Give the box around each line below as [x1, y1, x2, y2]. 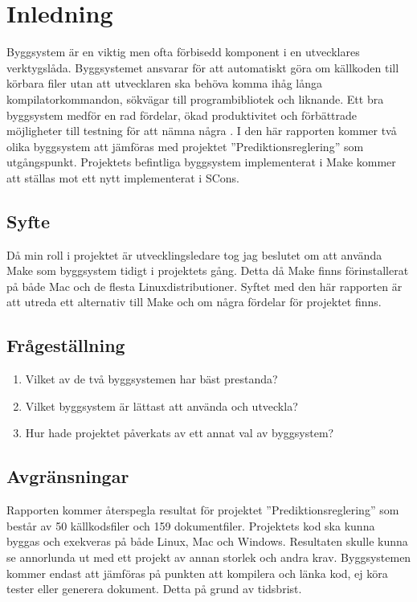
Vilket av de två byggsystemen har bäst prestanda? [25, 371, 278, 387]
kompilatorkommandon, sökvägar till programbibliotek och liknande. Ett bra [6, 90, 384, 107]
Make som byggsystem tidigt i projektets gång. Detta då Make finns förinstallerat [6, 262, 409, 279]
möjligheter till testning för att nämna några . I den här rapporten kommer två [6, 122, 397, 139]
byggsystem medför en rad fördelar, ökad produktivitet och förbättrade [6, 106, 358, 123]
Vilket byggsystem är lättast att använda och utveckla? [25, 397, 298, 414]
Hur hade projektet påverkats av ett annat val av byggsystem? [25, 424, 334, 441]
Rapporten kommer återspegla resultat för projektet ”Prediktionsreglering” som [6, 502, 399, 518]
